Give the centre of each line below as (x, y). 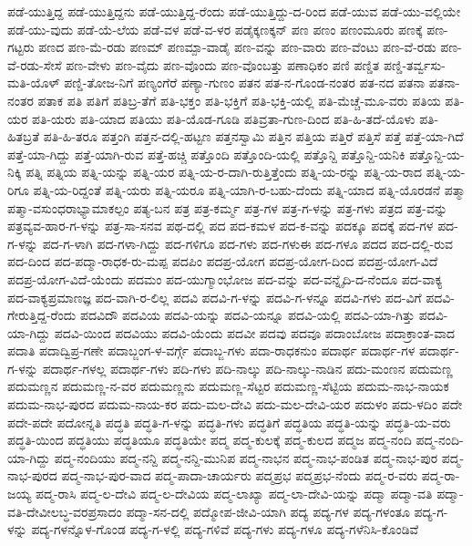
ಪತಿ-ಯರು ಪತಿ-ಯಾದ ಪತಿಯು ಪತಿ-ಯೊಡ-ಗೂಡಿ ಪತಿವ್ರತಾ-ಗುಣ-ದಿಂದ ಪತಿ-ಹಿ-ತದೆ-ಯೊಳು (224, 118)
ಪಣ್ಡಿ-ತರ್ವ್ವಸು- (414, 64)
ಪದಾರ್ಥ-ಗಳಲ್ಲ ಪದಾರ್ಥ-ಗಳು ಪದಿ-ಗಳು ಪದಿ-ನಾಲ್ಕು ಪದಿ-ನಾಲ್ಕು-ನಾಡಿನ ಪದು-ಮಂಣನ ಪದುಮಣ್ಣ (247, 368)
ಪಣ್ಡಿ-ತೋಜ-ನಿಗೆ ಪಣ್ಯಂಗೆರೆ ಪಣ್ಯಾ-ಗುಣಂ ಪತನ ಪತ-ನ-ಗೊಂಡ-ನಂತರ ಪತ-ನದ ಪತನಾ (245, 82)
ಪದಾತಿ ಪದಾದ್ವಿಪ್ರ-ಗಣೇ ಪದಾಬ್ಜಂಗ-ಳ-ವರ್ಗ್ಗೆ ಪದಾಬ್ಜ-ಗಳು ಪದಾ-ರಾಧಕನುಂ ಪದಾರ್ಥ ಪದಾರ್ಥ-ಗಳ (211, 350)
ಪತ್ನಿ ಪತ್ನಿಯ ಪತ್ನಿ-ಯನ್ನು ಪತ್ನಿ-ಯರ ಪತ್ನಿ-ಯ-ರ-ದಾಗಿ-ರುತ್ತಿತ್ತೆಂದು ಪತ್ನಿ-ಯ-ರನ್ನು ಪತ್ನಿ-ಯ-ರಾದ (224, 172)
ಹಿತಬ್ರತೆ (24, 136)
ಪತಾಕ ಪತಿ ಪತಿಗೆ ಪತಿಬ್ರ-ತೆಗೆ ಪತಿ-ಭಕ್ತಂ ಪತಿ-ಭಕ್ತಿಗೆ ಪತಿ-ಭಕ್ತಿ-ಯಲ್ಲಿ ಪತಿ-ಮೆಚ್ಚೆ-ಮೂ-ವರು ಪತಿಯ (239, 100)
